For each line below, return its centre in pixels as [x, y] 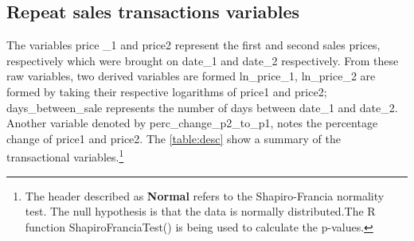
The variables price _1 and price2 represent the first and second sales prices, [193, 45]
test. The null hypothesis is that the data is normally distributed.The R [200, 211]
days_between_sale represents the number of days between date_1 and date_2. [202, 107]
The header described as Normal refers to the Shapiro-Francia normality [205, 195]
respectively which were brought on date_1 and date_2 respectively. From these [203, 60]
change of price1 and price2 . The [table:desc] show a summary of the [174, 138]
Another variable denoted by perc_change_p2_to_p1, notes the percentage [192, 123]
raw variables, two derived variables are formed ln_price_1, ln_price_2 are [191, 76]
